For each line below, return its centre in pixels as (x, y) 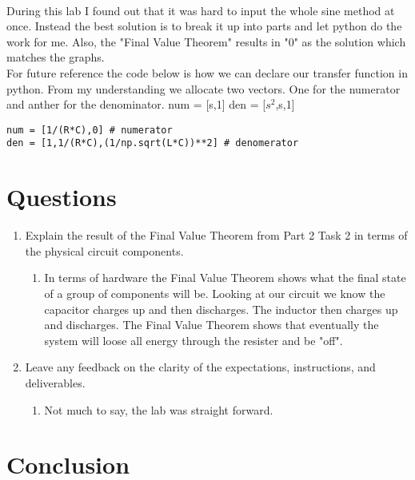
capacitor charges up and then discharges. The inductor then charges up (221, 309)
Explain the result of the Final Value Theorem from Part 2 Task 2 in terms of (216, 235)
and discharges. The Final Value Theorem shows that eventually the (211, 325)
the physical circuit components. (104, 250)
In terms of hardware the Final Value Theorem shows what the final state (225, 278)
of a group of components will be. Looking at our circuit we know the (215, 293)
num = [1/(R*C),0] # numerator (90, 130)
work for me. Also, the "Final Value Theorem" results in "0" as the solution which (206, 41)
